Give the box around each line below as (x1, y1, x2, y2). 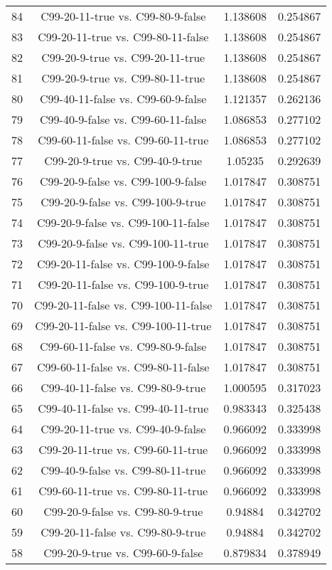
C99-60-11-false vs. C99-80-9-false (40, 338, 207, 354)
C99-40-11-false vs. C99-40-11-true (38, 400, 209, 416)
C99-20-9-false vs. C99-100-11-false (37, 214, 210, 231)
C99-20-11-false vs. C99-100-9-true (38, 276, 209, 292)
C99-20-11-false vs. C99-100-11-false (34, 297, 213, 313)
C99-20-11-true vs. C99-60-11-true (38, 441, 208, 458)
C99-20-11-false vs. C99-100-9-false (37, 255, 210, 272)
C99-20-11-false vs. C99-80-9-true (41, 524, 206, 540)
